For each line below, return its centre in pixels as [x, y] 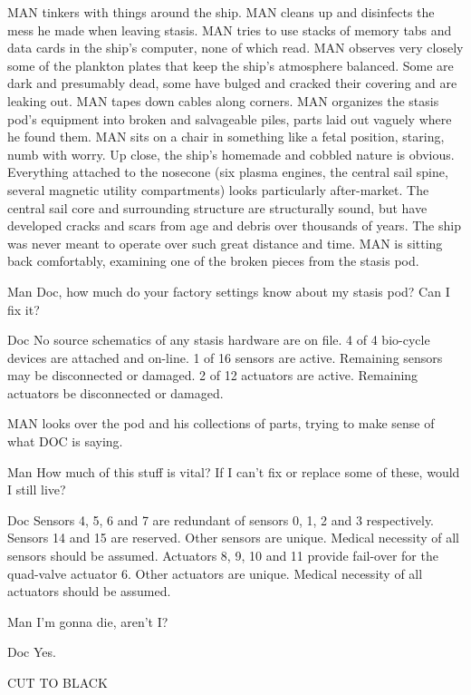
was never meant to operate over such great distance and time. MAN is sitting [225, 243]
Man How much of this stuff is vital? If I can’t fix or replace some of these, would [234, 471]
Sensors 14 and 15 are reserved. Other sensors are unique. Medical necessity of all [234, 538]
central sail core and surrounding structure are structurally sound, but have [217, 207]
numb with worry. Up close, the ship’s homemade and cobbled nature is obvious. [231, 154]
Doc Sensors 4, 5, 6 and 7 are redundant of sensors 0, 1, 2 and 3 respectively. [221, 519]
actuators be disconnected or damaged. [115, 392]
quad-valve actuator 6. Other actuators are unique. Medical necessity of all [215, 573]
